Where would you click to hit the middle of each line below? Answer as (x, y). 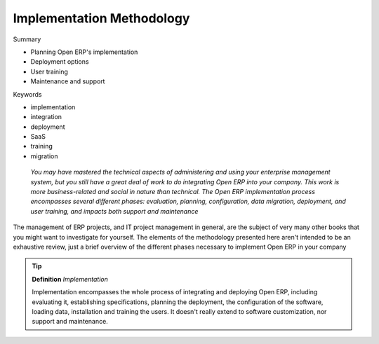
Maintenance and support (68, 81)
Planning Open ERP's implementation (84, 52)
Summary (27, 39)
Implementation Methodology (101, 18)
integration (46, 117)
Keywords (27, 94)
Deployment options (60, 62)
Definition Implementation (70, 279)
